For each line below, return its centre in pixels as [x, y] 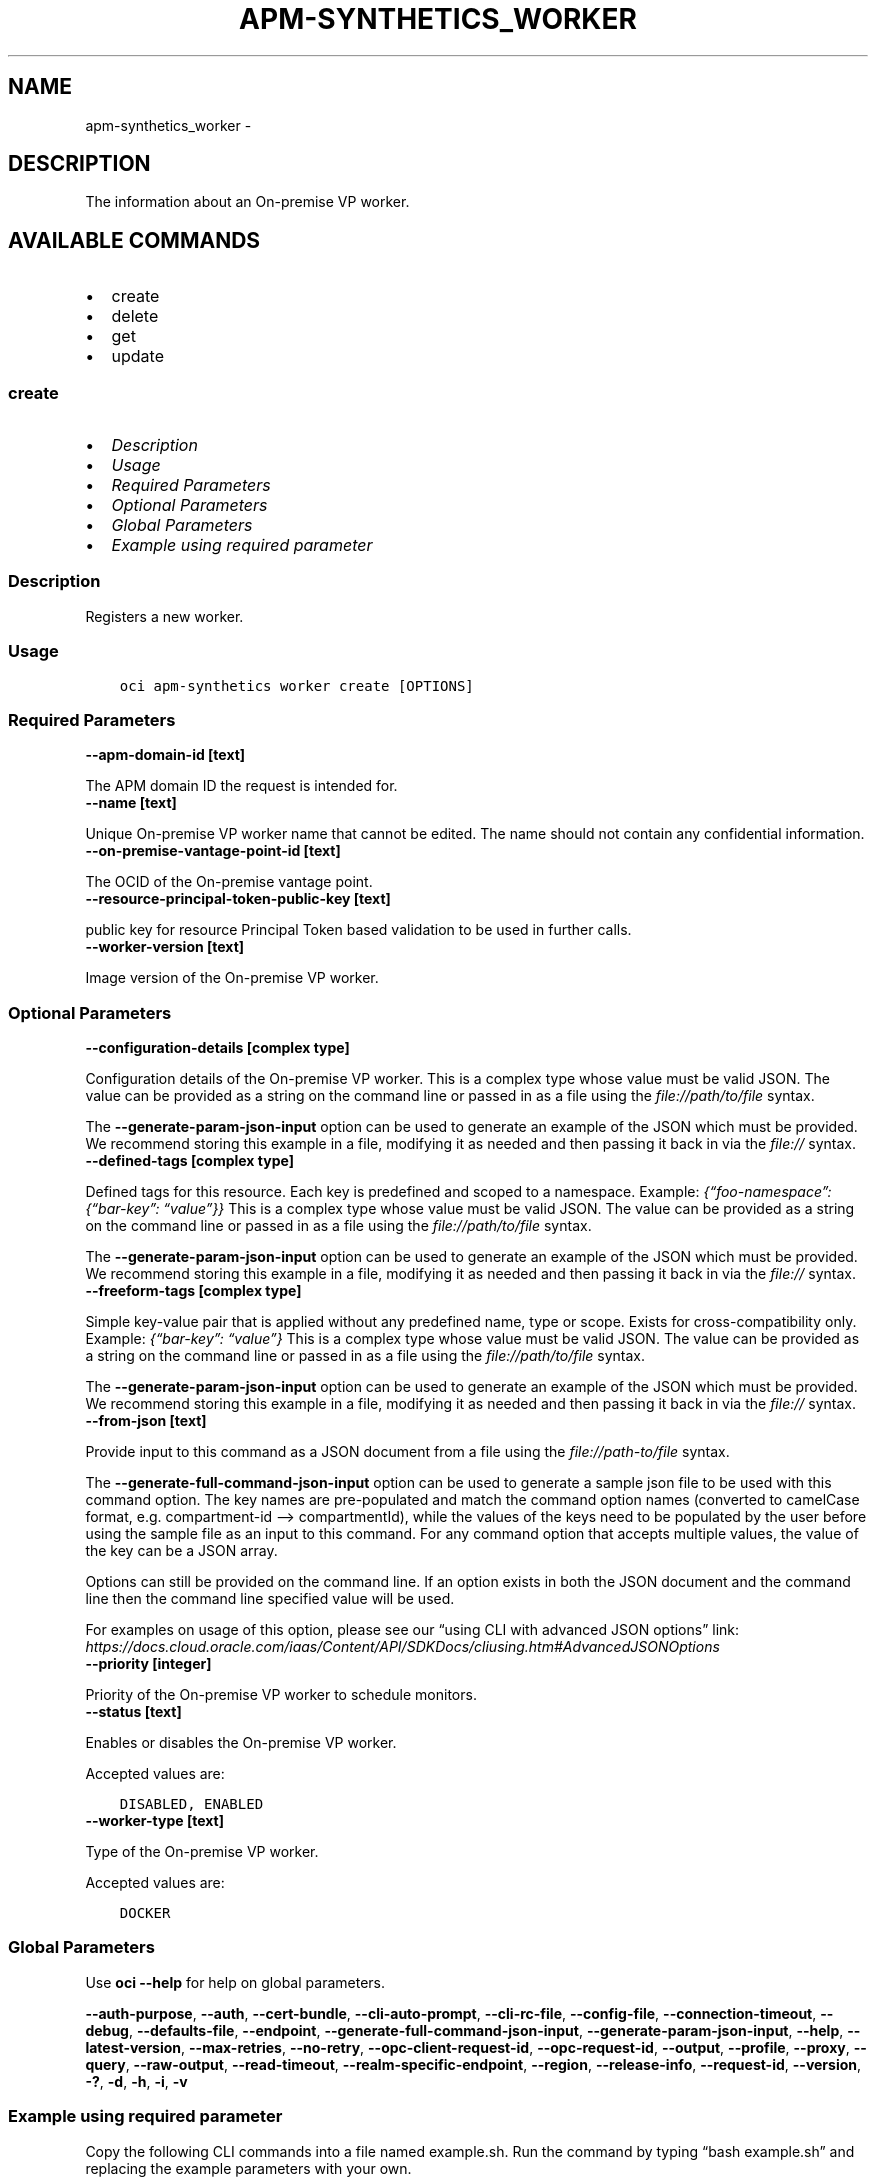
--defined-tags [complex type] [189, 1161]
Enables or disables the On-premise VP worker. [241, 1743]
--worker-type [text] [154, 1821]
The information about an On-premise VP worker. [247, 202]
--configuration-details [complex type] [217, 1048]
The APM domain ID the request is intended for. [241, 786]
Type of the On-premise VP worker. [202, 1852]
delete [135, 316]
